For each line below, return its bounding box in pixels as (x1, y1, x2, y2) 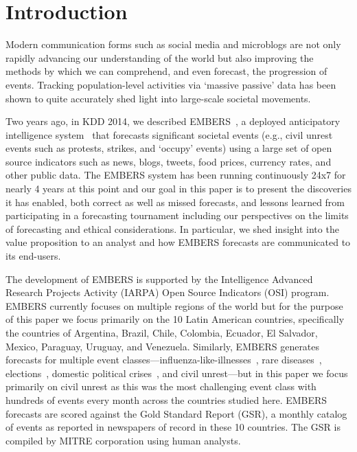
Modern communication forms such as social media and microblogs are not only (5, 37, 341, 52)
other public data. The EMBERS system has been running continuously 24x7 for (5, 168, 346, 182)
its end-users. (5, 249, 61, 263)
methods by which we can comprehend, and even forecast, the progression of (5, 64, 327, 78)
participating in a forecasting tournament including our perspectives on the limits (5, 208, 349, 223)
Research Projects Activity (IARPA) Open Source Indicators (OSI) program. (5, 285, 330, 300)
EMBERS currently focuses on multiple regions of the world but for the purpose (5, 298, 343, 313)
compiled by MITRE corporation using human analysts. (5, 433, 241, 447)
